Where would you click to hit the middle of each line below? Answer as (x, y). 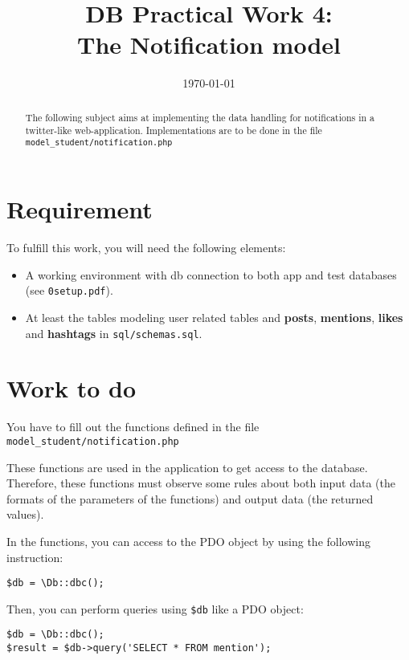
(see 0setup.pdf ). (69, 290)
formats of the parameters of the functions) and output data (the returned (190, 498)
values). (25, 514)
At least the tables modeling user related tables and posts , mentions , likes (214, 317)
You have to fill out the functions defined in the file (133, 427)
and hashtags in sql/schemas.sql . (114, 333)
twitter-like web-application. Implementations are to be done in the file (174, 130)
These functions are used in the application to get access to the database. (187, 467)
